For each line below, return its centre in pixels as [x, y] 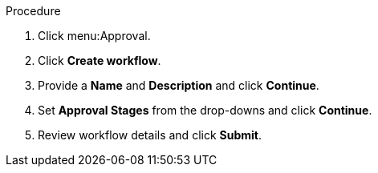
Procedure [33, 11]
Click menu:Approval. [94, 36]
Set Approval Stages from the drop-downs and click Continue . [205, 110]
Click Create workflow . [100, 60]
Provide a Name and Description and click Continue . [179, 85]
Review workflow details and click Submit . [150, 135]
